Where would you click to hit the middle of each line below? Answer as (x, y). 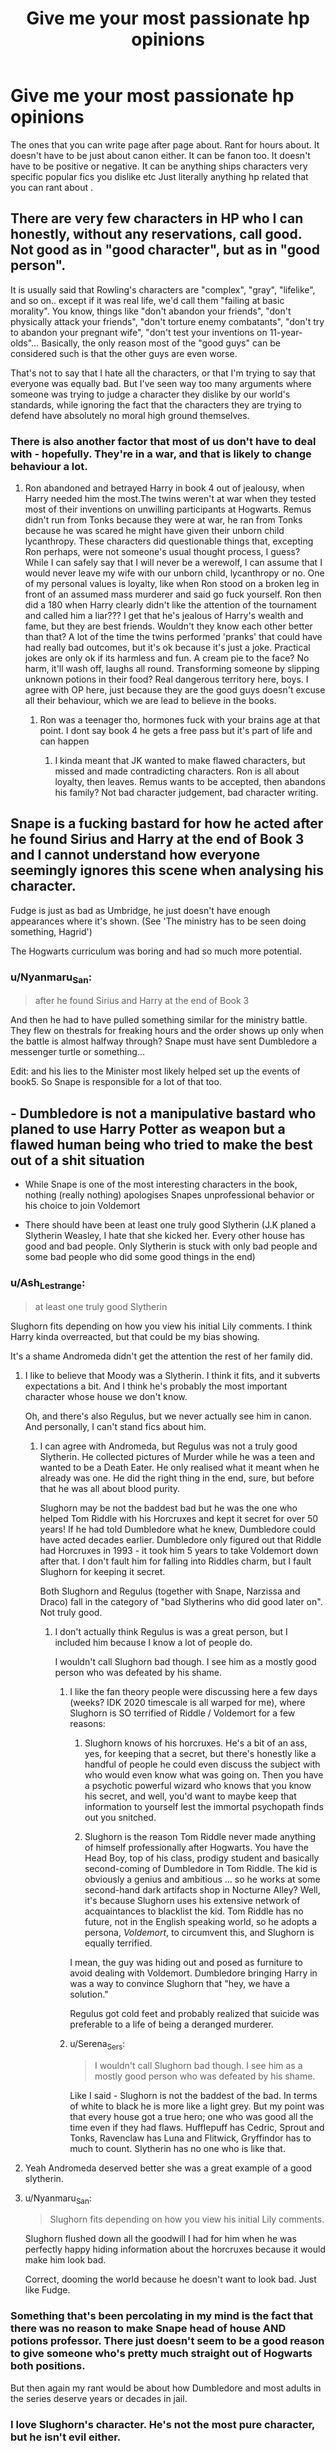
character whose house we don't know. (106, 1396)
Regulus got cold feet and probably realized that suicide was (194, 2013)
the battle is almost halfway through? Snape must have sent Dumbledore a (164, 1041)
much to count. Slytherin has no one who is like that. (177, 2148)
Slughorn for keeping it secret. (102, 1571)
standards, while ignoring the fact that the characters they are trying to (156, 404)
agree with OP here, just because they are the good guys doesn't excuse (175, 690)
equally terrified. (118, 1943)
